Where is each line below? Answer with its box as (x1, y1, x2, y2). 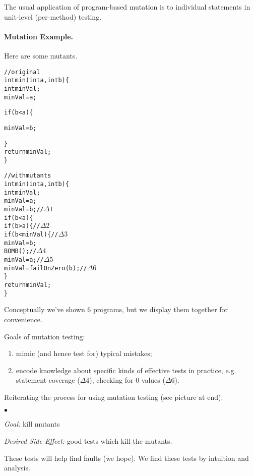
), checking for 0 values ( (89, 375, 165, 385)
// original (4, 68, 40, 76)
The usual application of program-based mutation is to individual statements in (4, 2, 250, 12)
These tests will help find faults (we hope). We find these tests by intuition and (4, 452, 249, 463)
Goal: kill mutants (4, 419, 60, 429)
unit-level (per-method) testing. (4, 11, 102, 22)
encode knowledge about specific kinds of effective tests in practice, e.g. (16, 365, 236, 375)
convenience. (4, 314, 42, 324)
